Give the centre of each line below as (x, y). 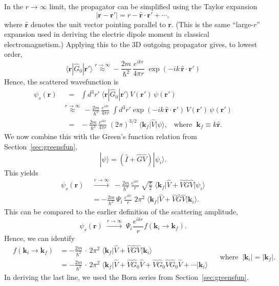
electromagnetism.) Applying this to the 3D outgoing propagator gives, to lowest (131, 44)
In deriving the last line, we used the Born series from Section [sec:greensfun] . (126, 277)
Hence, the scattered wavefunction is (61, 82)
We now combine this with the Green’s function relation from (101, 136)
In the (14, 6)
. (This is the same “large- (212, 24)
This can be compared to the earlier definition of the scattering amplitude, (121, 212)
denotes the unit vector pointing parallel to (98, 24)
